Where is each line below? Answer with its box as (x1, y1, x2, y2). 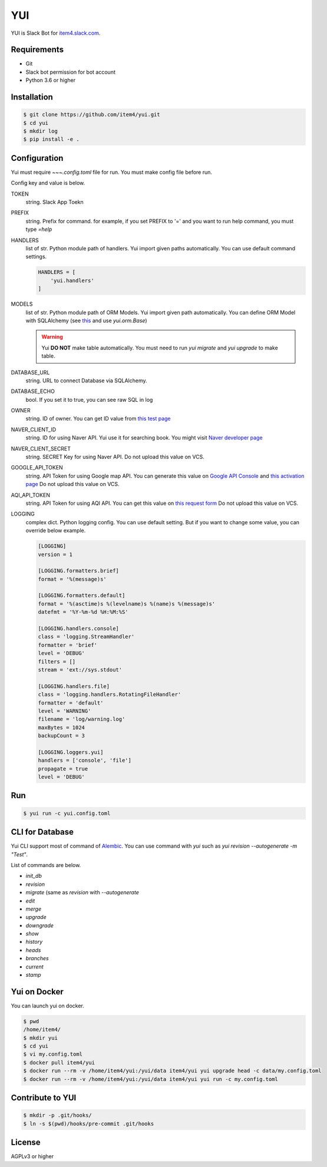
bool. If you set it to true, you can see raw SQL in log (25, 396, 153, 403)
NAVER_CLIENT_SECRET (11, 445, 71, 452)
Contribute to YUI (11, 1093, 77, 1103)
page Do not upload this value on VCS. (25, 481, 120, 488)
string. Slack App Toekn (25, 199, 84, 206)
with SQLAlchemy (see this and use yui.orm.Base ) (25, 317, 147, 324)
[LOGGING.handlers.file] (38, 683, 110, 689)
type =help (25, 226, 52, 233)
